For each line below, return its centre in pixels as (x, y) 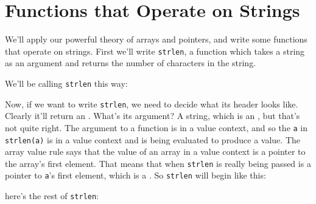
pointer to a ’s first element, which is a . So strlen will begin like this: (135, 175)
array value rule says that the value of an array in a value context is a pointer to (155, 151)
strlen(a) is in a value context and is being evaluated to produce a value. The (153, 139)
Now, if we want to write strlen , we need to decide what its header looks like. (152, 104)
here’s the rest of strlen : (52, 196)
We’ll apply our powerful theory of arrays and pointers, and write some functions (156, 39)
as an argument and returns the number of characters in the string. (131, 63)
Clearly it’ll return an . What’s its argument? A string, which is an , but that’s (153, 116)
